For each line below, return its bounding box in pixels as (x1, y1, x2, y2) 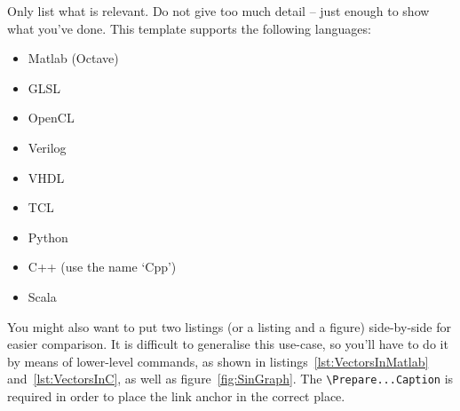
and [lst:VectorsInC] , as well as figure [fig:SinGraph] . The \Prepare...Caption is (7, 369, 454, 388)
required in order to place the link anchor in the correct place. (7, 386, 345, 405)
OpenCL (28, 108, 75, 127)
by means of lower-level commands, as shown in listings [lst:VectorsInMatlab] (7, 352, 429, 370)
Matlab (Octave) (28, 49, 119, 67)
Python (28, 227, 68, 246)
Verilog (28, 138, 67, 156)
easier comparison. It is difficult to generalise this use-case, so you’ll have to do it (7, 335, 448, 353)
